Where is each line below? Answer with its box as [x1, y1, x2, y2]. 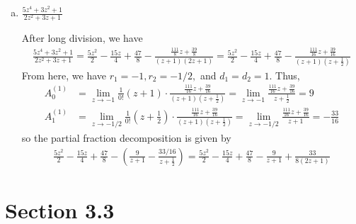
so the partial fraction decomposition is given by [21, 130, 231, 145]
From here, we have [21, 67, 107, 82]
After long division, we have [21, 30, 143, 45]
